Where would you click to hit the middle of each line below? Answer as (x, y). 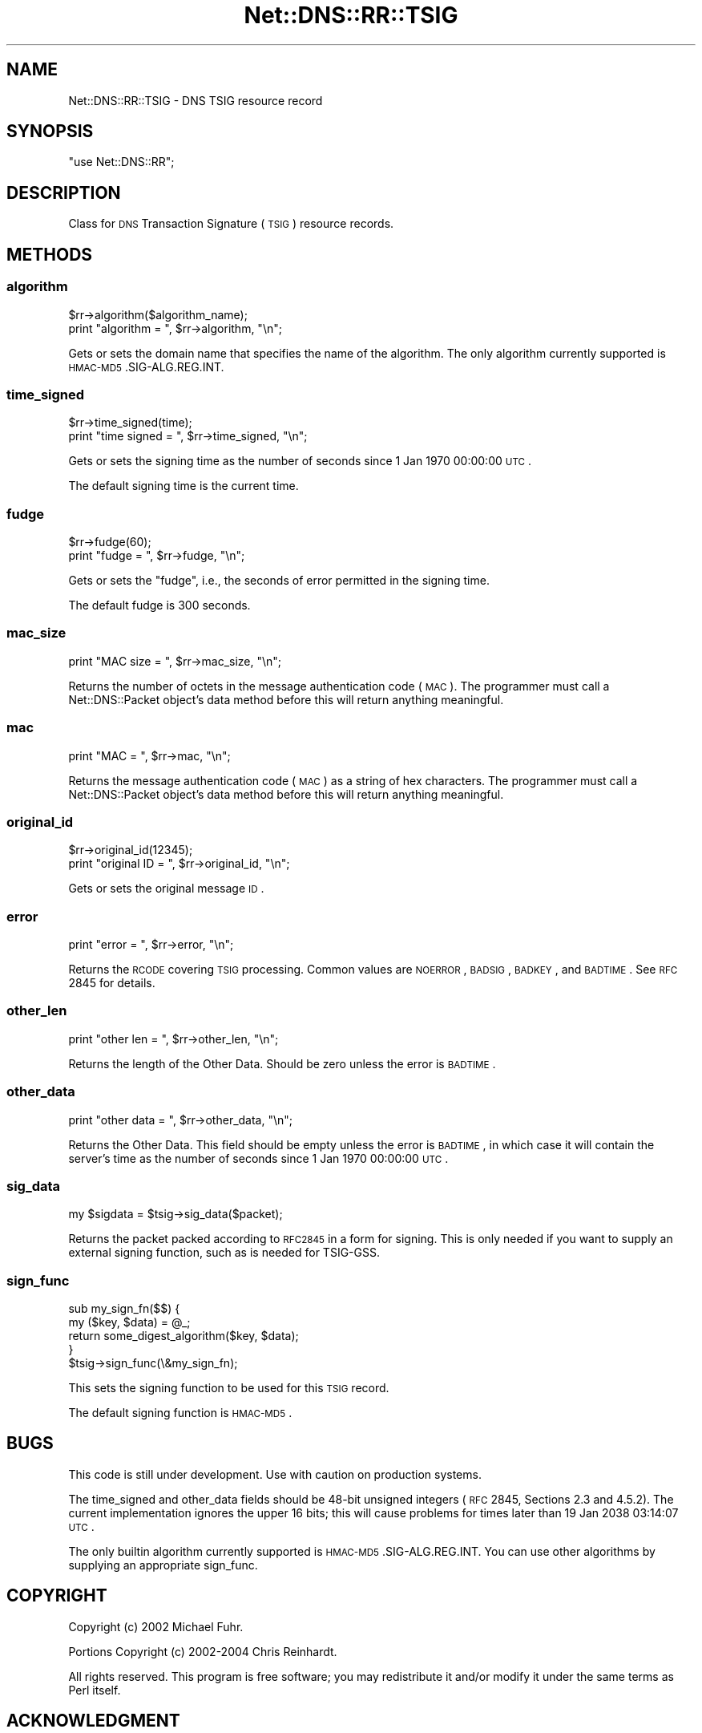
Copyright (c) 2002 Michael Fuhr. (156, 1626)
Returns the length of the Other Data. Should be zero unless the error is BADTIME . (282, 1063)
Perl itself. (95, 1690)
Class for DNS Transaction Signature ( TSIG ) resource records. (231, 224)
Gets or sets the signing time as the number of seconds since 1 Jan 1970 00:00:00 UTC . (300, 461)
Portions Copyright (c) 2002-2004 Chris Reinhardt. (203, 1651)
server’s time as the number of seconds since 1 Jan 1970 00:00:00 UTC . (258, 1158)
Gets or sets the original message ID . (166, 889)
